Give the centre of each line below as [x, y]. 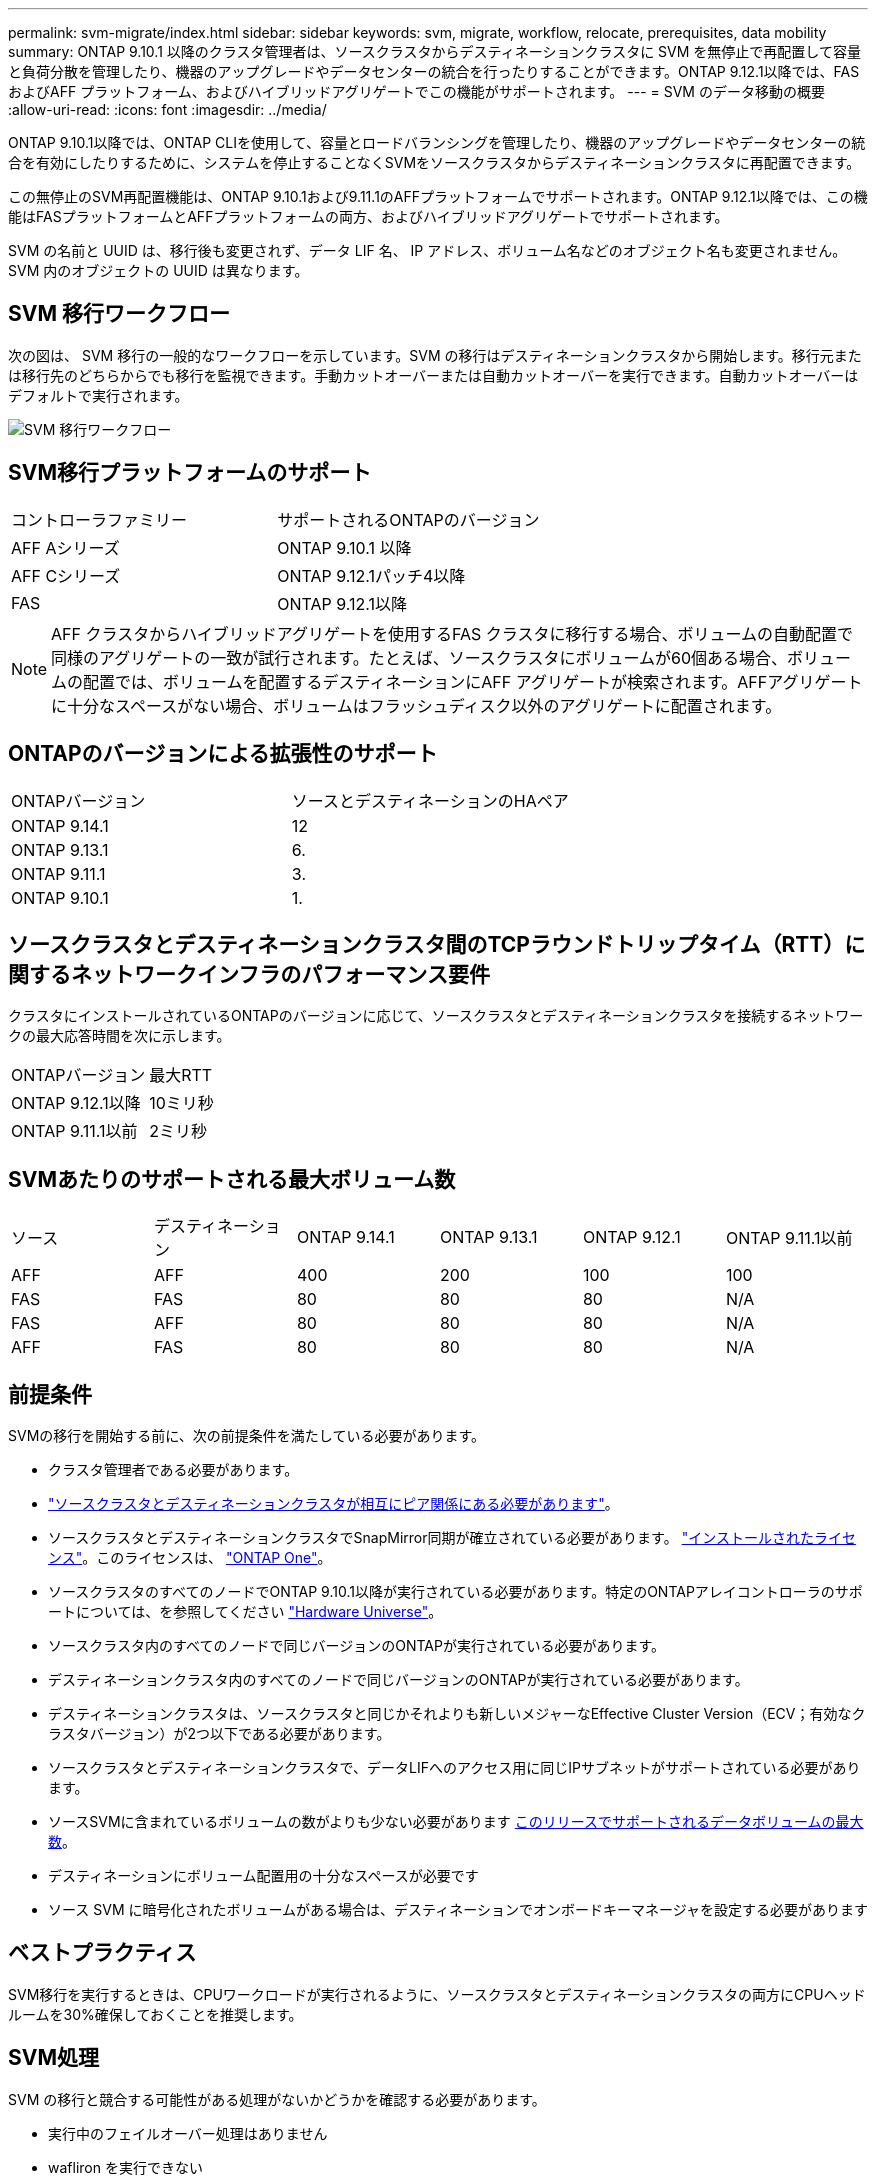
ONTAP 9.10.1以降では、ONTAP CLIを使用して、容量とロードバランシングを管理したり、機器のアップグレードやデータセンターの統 [437, 142]
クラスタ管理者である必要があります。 [173, 1470]
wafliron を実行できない [125, 2167]
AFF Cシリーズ [66, 575]
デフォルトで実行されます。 [98, 395]
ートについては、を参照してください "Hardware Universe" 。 [245, 1612]
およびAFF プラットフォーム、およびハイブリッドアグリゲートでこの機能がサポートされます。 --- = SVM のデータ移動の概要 [416, 91]
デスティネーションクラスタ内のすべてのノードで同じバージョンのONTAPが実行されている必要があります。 [398, 1680]
